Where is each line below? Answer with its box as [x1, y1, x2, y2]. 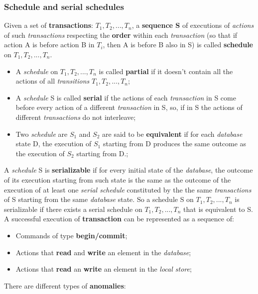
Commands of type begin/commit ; [15, 230, 128, 240]
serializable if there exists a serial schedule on [4, 203, 142, 214]
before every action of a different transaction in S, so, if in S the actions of [15, 102, 243, 112]
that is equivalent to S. [183, 203, 253, 214]
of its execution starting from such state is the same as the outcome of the [4, 174, 231, 185]
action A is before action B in [4, 39, 95, 50]
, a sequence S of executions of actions [131, 20, 254, 30]
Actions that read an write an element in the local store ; [15, 264, 192, 274]
